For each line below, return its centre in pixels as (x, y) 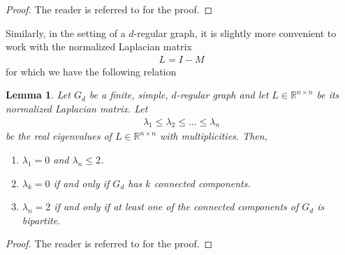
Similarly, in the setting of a (66, 32)
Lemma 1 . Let (38, 95)
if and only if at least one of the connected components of (176, 206)
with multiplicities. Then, (214, 136)
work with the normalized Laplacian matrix (99, 46)
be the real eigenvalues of (59, 136)
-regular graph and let (222, 95)
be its (328, 95)
